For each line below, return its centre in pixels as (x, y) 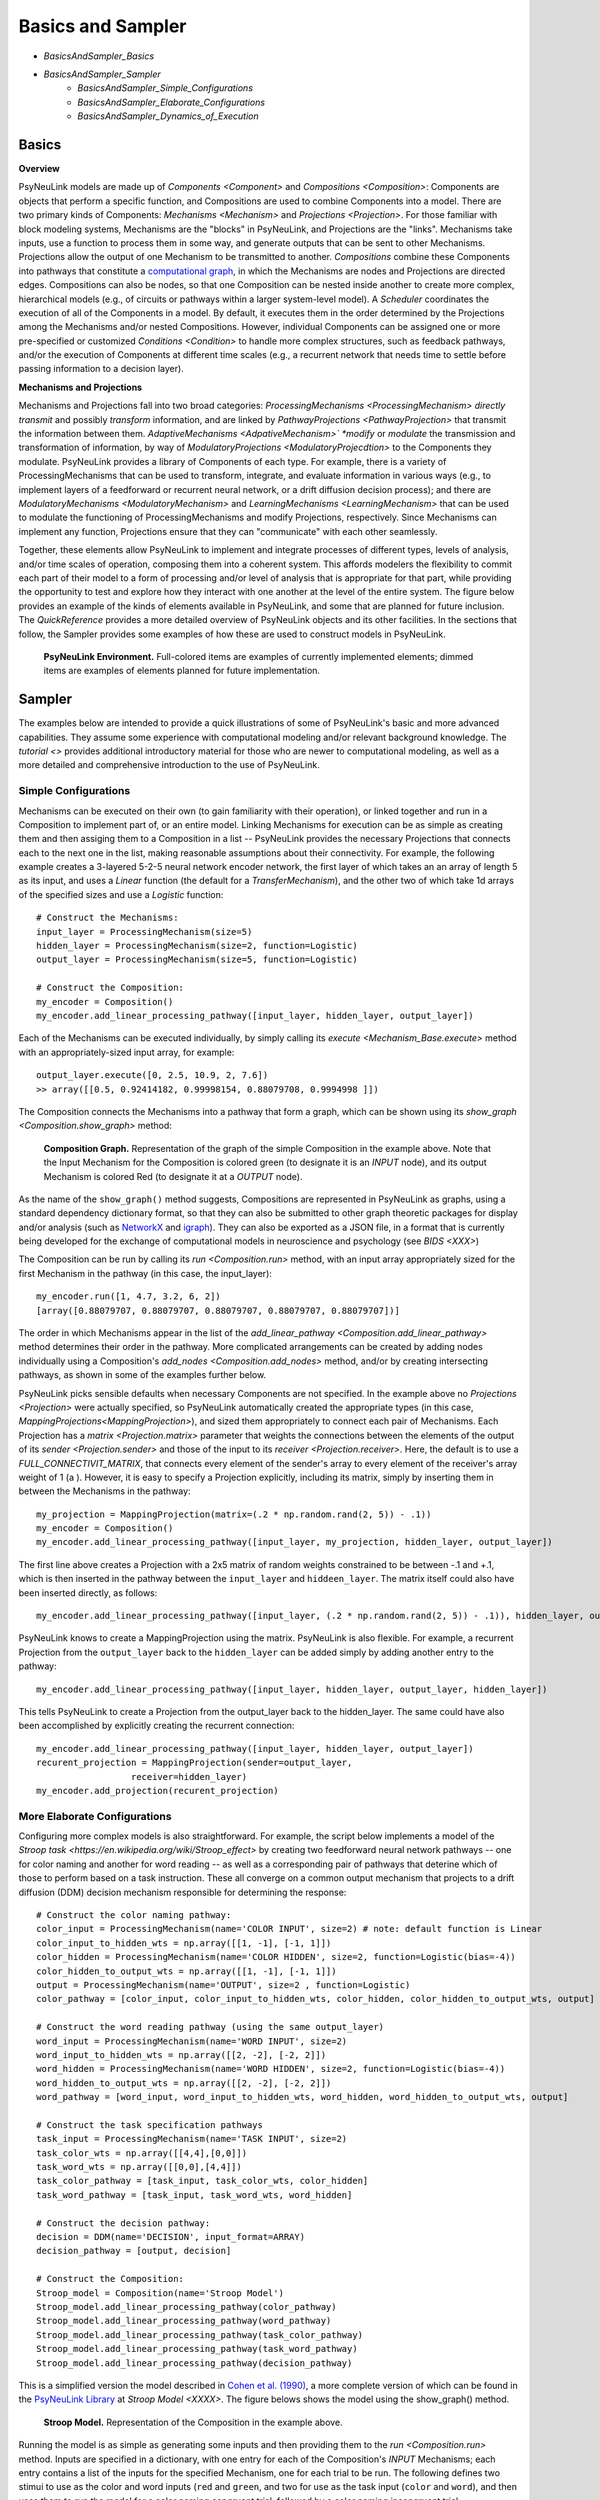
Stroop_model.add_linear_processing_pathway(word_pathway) (184, 2321)
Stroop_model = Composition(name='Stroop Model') (160, 2293)
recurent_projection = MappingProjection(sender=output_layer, (194, 1763)
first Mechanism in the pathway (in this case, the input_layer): (145, 1273)
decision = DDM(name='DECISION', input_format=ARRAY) (170, 2237)
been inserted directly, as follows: (88, 1592)
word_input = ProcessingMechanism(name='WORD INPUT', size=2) (192, 2041)
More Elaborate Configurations (95, 1816)
